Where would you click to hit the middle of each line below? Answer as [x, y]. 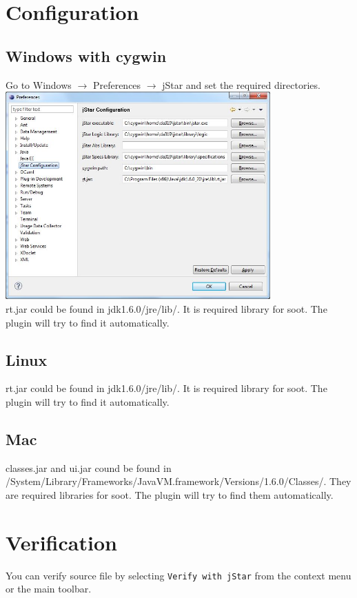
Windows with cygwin [86, 55]
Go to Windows [39, 84]
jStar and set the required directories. [241, 84]
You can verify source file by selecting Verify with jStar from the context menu [178, 575]
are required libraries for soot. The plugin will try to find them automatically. [170, 495]
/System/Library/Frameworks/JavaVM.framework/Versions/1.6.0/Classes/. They [178, 481]
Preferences [117, 84]
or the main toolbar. [49, 589]
